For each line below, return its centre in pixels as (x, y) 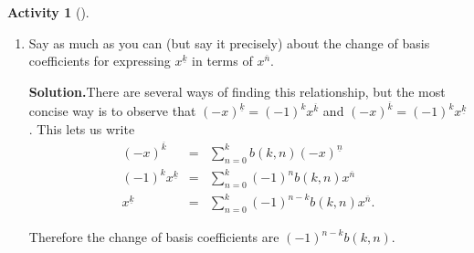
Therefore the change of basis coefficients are (154, 237)
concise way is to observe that (112, 111)
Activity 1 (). (48, 12)
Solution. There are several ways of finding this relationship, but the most (237, 91)
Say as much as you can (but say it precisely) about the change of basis (229, 42)
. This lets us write (82, 129)
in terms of (222, 61)
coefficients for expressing (100, 61)
